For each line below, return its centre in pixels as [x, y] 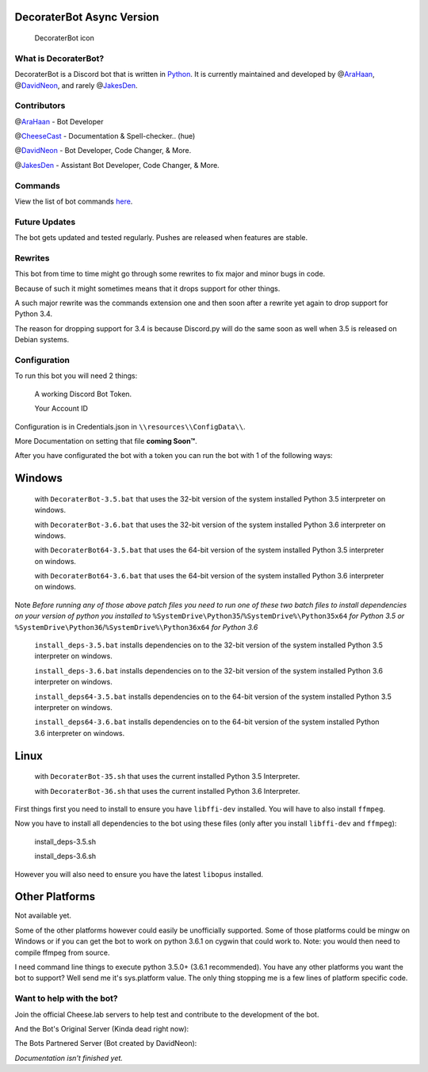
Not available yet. [43, 916]
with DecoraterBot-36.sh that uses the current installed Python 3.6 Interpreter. [167, 791]
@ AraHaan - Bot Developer [59, 121]
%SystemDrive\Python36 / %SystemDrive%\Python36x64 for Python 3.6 [136, 627]
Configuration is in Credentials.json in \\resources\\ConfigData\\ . [130, 426]
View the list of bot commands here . [74, 201]
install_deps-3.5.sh [65, 841]
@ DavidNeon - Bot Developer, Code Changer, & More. [103, 151]
